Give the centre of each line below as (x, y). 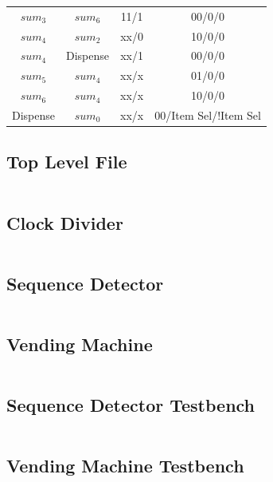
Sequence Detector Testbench (131, 405)
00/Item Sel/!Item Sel (208, 115)
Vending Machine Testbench (125, 466)
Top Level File (67, 162)
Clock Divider (65, 222)
